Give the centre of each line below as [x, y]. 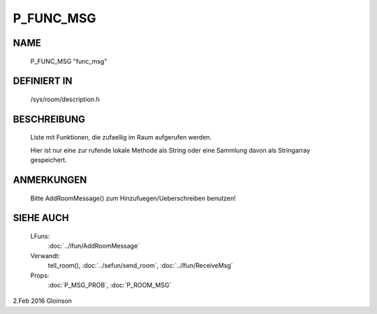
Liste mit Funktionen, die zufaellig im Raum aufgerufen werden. [121, 137]
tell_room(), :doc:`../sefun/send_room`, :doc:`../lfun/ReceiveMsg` [140, 266]
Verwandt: [45, 255]
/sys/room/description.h [65, 99]
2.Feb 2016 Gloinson [43, 301]
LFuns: [40, 236]
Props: [40, 275]
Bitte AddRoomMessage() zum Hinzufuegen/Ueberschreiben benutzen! [133, 198]
